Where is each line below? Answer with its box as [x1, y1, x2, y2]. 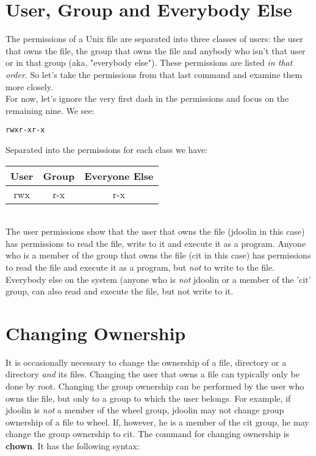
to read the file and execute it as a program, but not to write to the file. [5, 260, 275, 273]
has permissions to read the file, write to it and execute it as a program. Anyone [5, 237, 306, 249]
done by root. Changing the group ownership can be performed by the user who [5, 380, 304, 392]
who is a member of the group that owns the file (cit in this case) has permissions [5, 249, 311, 262]
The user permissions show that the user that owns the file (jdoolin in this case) [5, 225, 305, 238]
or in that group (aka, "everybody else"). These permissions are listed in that [5, 56, 293, 69]
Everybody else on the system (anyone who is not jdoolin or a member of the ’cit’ [5, 273, 311, 285]
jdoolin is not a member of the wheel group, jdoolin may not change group [5, 404, 284, 416]
